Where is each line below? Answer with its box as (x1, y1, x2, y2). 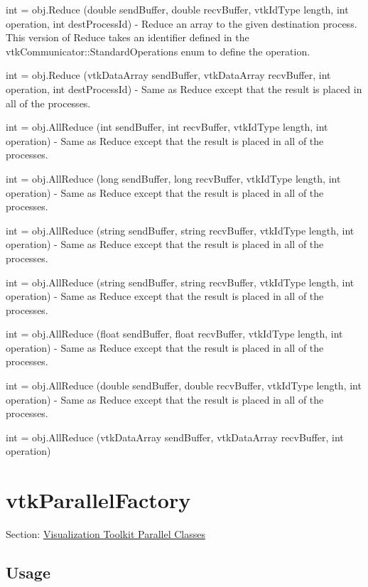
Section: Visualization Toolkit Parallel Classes (6, 527, 205, 542)
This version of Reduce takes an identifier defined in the (6, 30, 249, 45)
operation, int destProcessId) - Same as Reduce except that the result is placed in (6, 81, 362, 96)
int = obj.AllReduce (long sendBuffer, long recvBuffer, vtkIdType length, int (6, 171, 341, 185)
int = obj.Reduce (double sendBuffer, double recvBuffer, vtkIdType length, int (6, 2, 349, 16)
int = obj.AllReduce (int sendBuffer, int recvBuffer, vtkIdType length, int (6, 119, 328, 134)
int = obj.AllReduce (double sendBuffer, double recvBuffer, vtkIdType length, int (6, 378, 362, 393)
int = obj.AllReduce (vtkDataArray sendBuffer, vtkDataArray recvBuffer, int (6, 429, 344, 444)
